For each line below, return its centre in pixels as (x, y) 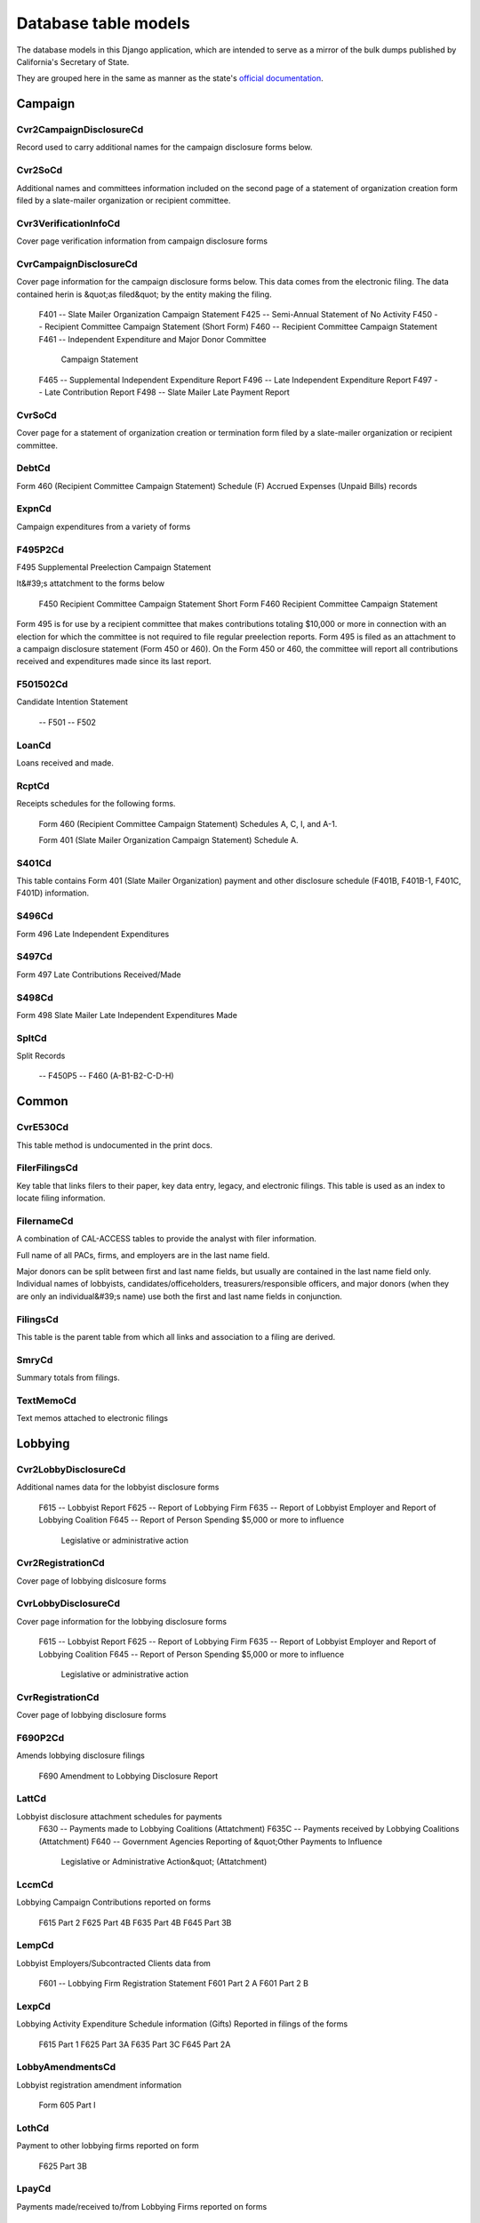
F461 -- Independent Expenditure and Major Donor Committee (152, 339)
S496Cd (35, 916)
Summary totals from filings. (68, 1377)
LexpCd (33, 2006)
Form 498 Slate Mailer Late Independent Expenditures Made (127, 1015)
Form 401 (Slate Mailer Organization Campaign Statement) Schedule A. (168, 839)
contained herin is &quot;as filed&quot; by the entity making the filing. (144, 294)
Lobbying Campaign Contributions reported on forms (114, 1902)
